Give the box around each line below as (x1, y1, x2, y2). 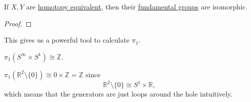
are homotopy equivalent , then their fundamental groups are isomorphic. (26, 1, 248, 11)
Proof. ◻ (4, 18, 32, 28)
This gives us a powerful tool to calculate (4, 35, 129, 45)
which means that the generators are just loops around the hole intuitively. (4, 89, 233, 99)
